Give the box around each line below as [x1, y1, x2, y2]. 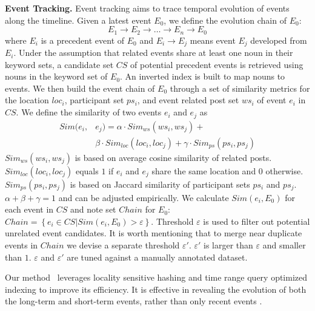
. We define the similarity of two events [16, 106, 162, 118]
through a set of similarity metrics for [170, 81, 310, 94]
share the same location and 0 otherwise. [151, 164, 303, 177]
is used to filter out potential [203, 214, 310, 227]
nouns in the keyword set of [5, 70, 108, 83]
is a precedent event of [41, 33, 125, 46]
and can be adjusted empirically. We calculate [58, 191, 229, 203]
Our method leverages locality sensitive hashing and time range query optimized [5, 271, 308, 284]
